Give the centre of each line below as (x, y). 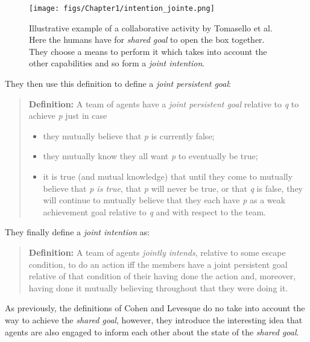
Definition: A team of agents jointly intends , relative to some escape (157, 252)
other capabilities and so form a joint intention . (117, 63)
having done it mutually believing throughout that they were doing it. (158, 287)
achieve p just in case (68, 116)
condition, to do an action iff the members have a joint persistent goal (158, 264)
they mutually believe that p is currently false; (129, 135)
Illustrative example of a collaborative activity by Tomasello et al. (151, 27)
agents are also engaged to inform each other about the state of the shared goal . (152, 331)
